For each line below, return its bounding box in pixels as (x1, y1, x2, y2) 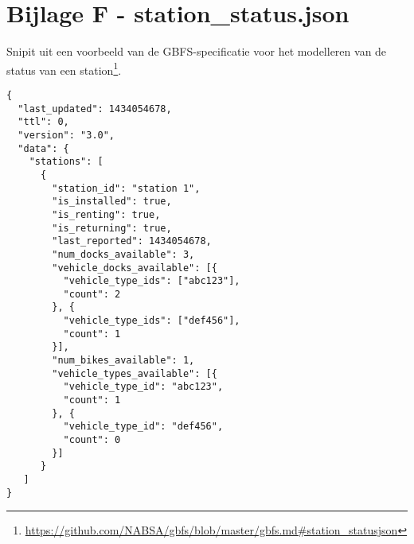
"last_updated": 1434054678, (18, 103, 172, 115)
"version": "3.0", (18, 129, 115, 141)
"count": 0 (63, 434, 121, 446)
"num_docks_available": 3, (52, 248, 195, 260)
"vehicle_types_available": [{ (52, 367, 217, 379)
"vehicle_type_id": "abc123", (63, 381, 224, 393)
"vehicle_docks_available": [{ (52, 262, 217, 274)
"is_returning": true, (52, 222, 172, 234)
